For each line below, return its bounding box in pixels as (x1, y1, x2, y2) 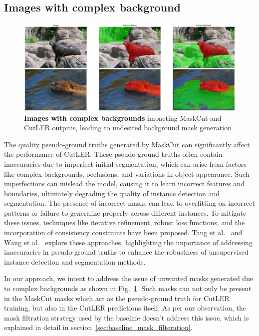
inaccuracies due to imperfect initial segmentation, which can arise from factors (4, 158, 247, 169)
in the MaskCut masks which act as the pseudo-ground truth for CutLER (4, 293, 230, 303)
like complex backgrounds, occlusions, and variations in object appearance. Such (4, 168, 250, 179)
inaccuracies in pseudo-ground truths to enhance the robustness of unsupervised (4, 247, 249, 257)
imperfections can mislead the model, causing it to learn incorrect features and (4, 178, 245, 189)
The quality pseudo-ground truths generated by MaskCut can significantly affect (4, 139, 250, 149)
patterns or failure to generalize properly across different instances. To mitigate (4, 207, 247, 218)
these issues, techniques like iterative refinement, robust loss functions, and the (4, 217, 245, 228)
